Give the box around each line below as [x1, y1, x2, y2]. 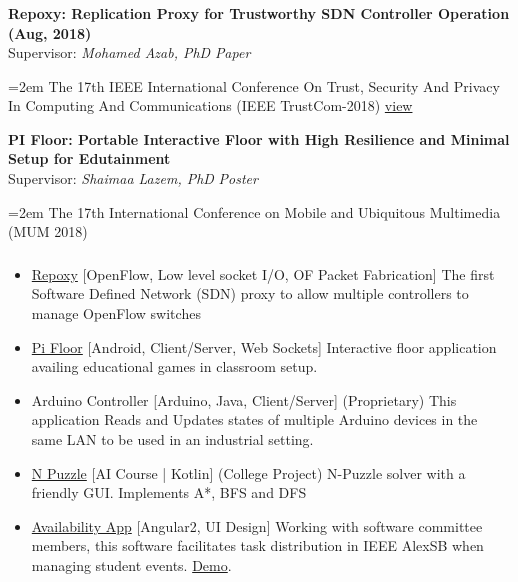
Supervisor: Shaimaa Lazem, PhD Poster [8, 168, 258, 189]
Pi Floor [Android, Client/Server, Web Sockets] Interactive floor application [31, 336, 497, 357]
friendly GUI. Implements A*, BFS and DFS [31, 482, 307, 503]
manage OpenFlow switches [31, 302, 201, 323]
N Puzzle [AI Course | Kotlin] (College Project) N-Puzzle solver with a [31, 462, 466, 483]
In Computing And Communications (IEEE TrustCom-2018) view [8, 95, 413, 116]
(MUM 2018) [8, 221, 88, 242]
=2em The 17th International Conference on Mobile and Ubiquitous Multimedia [8, 201, 501, 222]
